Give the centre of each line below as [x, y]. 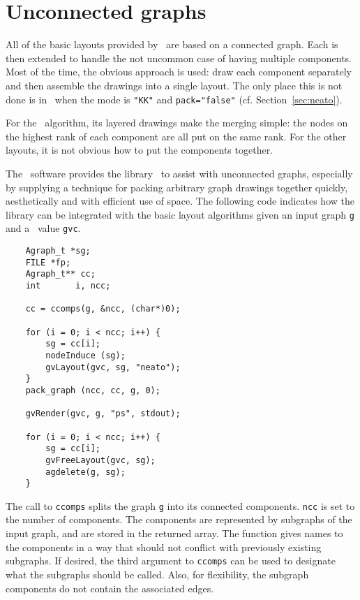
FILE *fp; [48, 262]
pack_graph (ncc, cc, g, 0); [93, 390]
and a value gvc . [43, 228]
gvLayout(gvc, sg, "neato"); [113, 367]
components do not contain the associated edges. [110, 588]
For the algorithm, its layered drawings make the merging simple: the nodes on [177, 123]
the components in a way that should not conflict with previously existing [164, 547]
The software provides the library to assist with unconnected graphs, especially [179, 173]
